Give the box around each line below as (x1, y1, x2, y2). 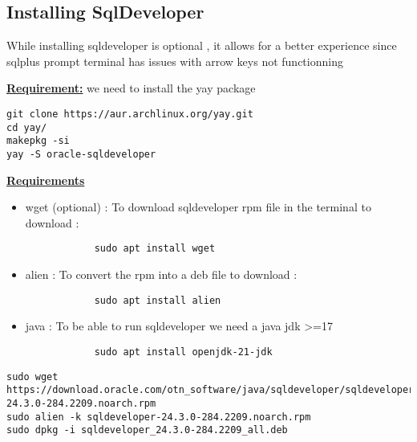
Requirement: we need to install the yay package (6, 80, 256, 96)
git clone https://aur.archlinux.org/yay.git (6, 108, 253, 120)
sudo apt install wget (94, 243, 216, 255)
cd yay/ (6, 121, 47, 133)
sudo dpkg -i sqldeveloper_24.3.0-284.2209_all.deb (6, 424, 288, 436)
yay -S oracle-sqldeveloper (6, 148, 156, 160)
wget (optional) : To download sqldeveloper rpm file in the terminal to (25, 198, 371, 215)
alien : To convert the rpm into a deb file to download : (25, 266, 298, 283)
